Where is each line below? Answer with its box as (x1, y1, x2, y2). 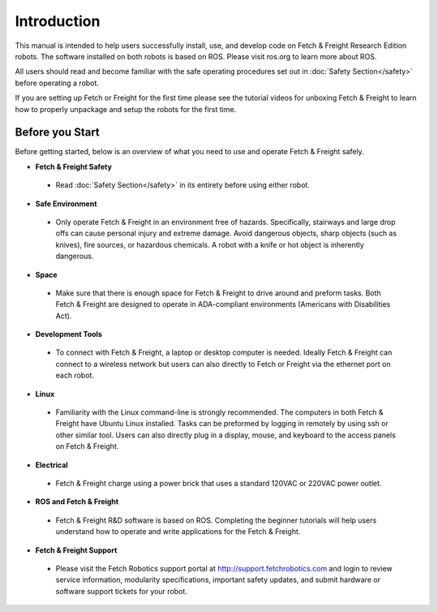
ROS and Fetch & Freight (35, 497, 119, 506)
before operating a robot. (15, 78, 99, 88)
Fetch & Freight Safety (35, 162, 113, 171)
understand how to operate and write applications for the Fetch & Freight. (55, 527, 301, 537)
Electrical (35, 459, 68, 470)
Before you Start (15, 126, 101, 140)
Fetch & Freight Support (35, 545, 118, 555)
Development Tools (35, 330, 103, 339)
